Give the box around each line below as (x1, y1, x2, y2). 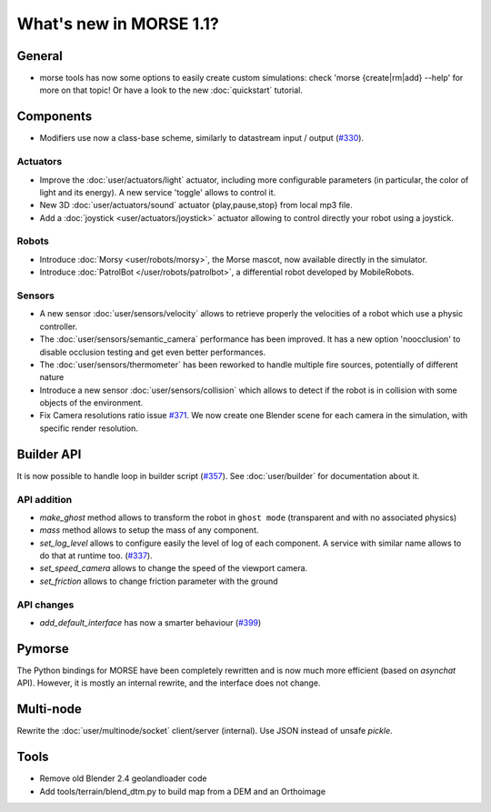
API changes (16, 598, 75, 611)
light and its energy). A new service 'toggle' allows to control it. (39, 186, 276, 197)
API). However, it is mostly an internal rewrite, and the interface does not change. (16, 677, 321, 688)
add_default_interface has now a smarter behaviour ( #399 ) (39, 617, 262, 627)
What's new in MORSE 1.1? (16, 14, 220, 34)
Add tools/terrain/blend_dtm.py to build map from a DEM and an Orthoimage (39, 786, 326, 797)
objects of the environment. (39, 397, 144, 408)
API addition (16, 493, 73, 506)
